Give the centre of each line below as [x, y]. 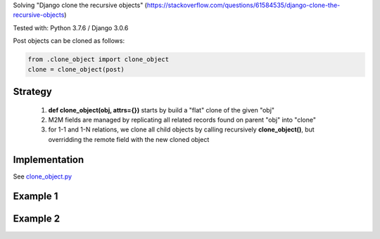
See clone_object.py [43, 176]
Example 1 [36, 196]
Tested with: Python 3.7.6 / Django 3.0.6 [71, 27]
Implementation [49, 159]
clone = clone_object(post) [76, 69]
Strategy [32, 91]
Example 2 [36, 219]
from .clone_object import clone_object [98, 59]
